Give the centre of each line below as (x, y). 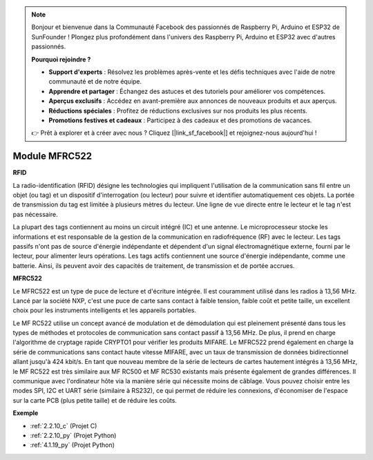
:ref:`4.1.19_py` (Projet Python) (73, 445)
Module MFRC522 (52, 156)
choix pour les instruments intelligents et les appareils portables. (105, 310)
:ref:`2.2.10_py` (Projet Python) (73, 435)
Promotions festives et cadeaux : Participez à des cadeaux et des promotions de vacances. (180, 120)
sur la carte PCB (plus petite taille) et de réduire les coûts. (95, 400)
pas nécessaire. (35, 214)
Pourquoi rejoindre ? (61, 59)
